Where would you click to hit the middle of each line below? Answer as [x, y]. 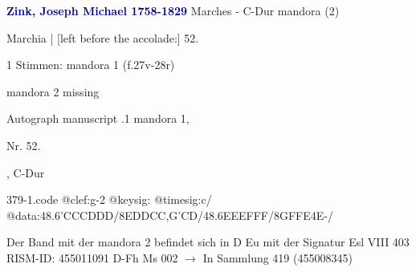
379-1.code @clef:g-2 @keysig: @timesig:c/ [109, 199]
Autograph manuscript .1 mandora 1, [98, 118]
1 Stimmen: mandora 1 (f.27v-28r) [91, 65]
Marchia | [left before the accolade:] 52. [103, 37]
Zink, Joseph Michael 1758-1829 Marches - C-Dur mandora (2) [173, 10]
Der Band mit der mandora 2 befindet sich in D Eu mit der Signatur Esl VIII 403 [208, 242]
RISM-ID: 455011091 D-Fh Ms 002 [92, 257]
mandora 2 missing [53, 91]
